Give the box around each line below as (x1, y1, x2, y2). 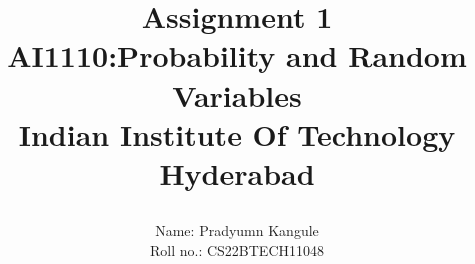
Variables (172, 74, 302, 115)
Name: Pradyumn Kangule (155, 220, 319, 241)
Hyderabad (159, 152, 315, 193)
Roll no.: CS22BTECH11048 (149, 239, 325, 260)
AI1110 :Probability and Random (7, 35, 467, 76)
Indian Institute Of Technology (18, 113, 456, 154)
